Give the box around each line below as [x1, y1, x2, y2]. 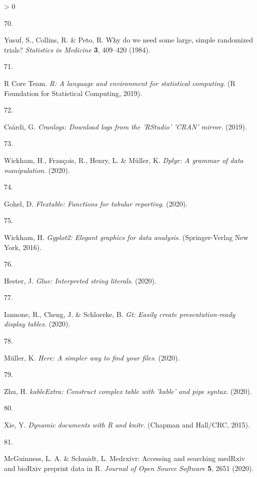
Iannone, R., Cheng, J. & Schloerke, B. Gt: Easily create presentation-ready [4, 308, 235, 319]
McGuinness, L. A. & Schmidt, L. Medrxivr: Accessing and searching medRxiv [4, 453, 245, 463]
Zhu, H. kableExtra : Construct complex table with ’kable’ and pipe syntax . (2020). [4, 385, 252, 396]
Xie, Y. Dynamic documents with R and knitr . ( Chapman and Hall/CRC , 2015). [4, 419, 250, 430]
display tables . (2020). [4, 318, 70, 329]
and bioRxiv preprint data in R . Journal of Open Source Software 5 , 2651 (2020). [4, 462, 254, 473]
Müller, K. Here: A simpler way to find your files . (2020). [4, 352, 180, 362]
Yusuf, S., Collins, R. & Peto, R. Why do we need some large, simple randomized [4, 34, 253, 45]
